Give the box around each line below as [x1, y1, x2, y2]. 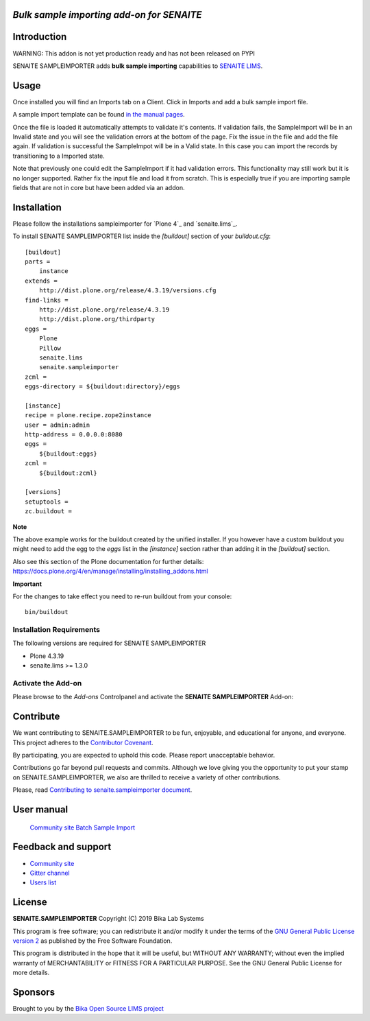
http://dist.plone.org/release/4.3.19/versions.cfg [38, 287, 217, 294]
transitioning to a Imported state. [12, 152, 106, 160]
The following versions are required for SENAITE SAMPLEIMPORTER [12, 639, 206, 648]
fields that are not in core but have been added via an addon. [12, 183, 185, 191]
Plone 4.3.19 [29, 652, 64, 660]
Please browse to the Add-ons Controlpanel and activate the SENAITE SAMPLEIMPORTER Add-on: [12, 693, 294, 701]
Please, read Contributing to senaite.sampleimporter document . [12, 786, 193, 794]
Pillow [38, 344, 62, 352]
